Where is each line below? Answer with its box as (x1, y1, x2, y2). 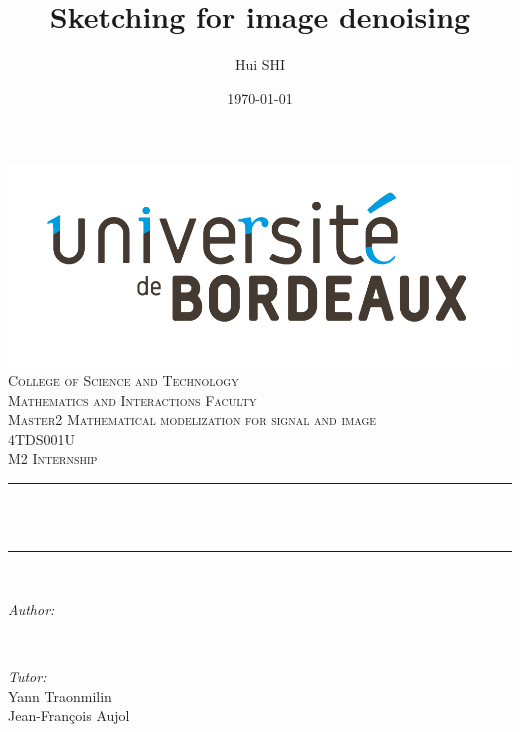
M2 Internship (8, 448, 98, 469)
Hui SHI (234, 54, 286, 75)
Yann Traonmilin (8, 685, 112, 706)
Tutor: (8, 666, 47, 687)
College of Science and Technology (8, 370, 239, 391)
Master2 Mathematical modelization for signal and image (8, 409, 377, 430)
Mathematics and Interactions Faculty (8, 389, 257, 410)
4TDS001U (8, 428, 76, 449)
